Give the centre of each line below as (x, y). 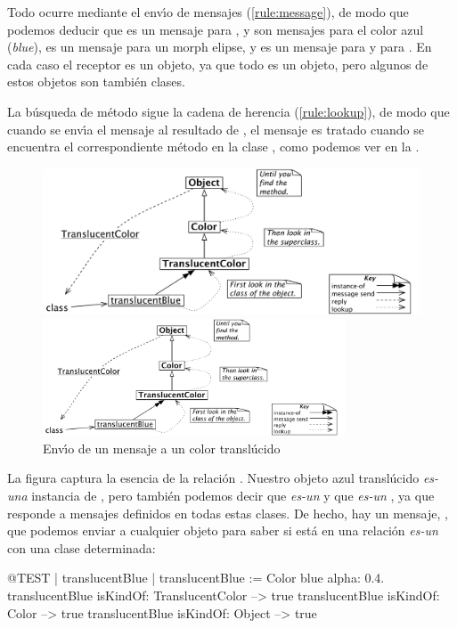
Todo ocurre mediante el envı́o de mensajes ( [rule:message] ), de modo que (208, 12)
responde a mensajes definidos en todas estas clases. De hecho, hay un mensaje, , (228, 513)
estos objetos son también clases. (96, 82)
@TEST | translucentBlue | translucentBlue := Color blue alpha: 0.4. (196, 578)
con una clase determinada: (82, 547)
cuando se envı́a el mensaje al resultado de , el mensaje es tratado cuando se (216, 129)
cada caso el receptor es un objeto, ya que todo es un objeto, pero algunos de (218, 64)
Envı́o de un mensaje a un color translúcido (162, 448)
